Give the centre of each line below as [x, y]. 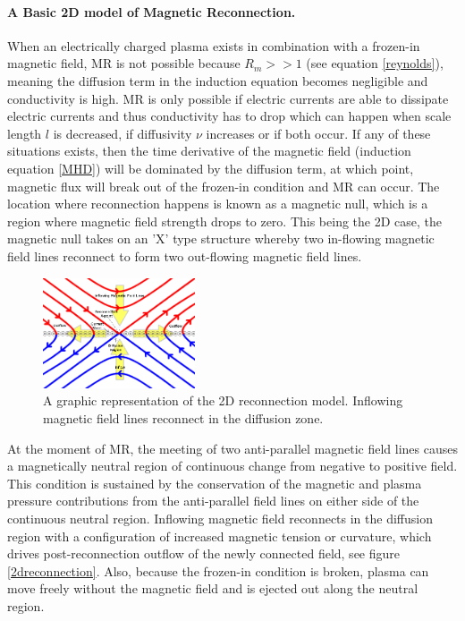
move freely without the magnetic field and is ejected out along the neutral [213, 588]
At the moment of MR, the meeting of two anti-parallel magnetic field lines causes [233, 448]
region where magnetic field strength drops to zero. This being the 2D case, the [224, 221]
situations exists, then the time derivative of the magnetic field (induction [209, 151]
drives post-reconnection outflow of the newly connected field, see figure [203, 553]
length [25, 133]
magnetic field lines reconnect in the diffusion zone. [183, 418]
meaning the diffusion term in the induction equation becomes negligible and [218, 80]
